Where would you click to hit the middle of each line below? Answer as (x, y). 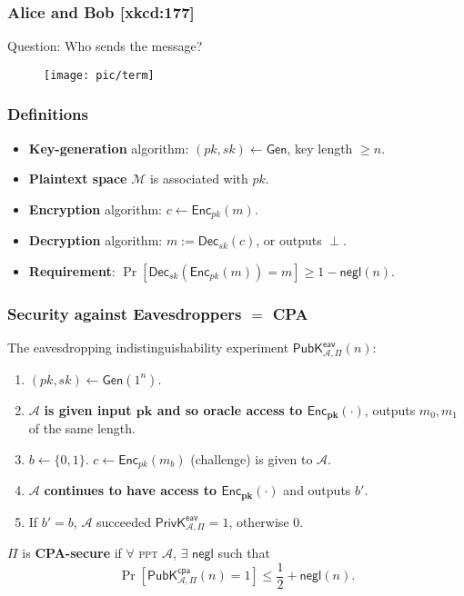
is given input (88, 409)
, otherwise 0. (266, 521)
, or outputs (289, 240)
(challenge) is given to (252, 458)
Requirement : (72, 270)
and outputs (317, 490)
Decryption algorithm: (96, 240)
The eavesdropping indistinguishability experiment (148, 348)
